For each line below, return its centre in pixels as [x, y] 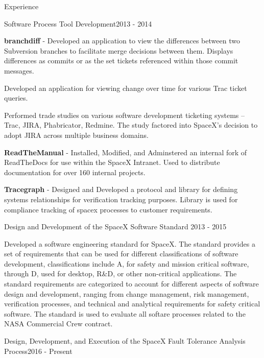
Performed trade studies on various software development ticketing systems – [125, 115]
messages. [19, 70]
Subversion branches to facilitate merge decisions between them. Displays [119, 50]
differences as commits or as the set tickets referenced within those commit [121, 61]
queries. [16, 98]
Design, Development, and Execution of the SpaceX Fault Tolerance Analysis [125, 341]
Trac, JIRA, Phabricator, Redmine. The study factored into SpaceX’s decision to [131, 125]
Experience [21, 6]
